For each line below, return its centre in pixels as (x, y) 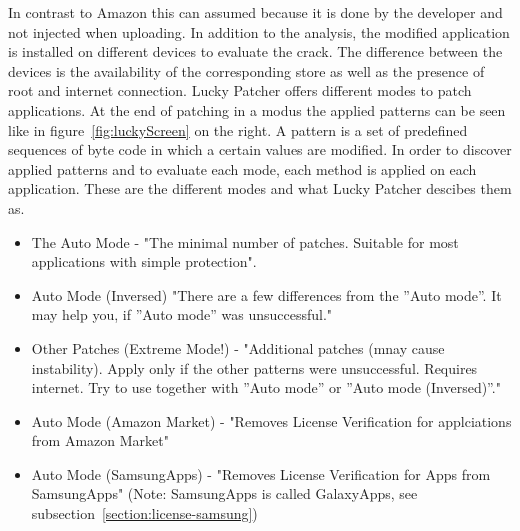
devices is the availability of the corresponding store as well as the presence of (246, 70)
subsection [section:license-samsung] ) (144, 513)
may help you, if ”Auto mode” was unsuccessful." (182, 314)
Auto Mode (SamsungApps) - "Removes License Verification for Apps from (261, 473)
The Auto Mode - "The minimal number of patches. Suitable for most (245, 241)
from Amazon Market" (100, 440)
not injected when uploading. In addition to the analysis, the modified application (259, 31)
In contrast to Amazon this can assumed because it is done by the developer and (255, 12)
